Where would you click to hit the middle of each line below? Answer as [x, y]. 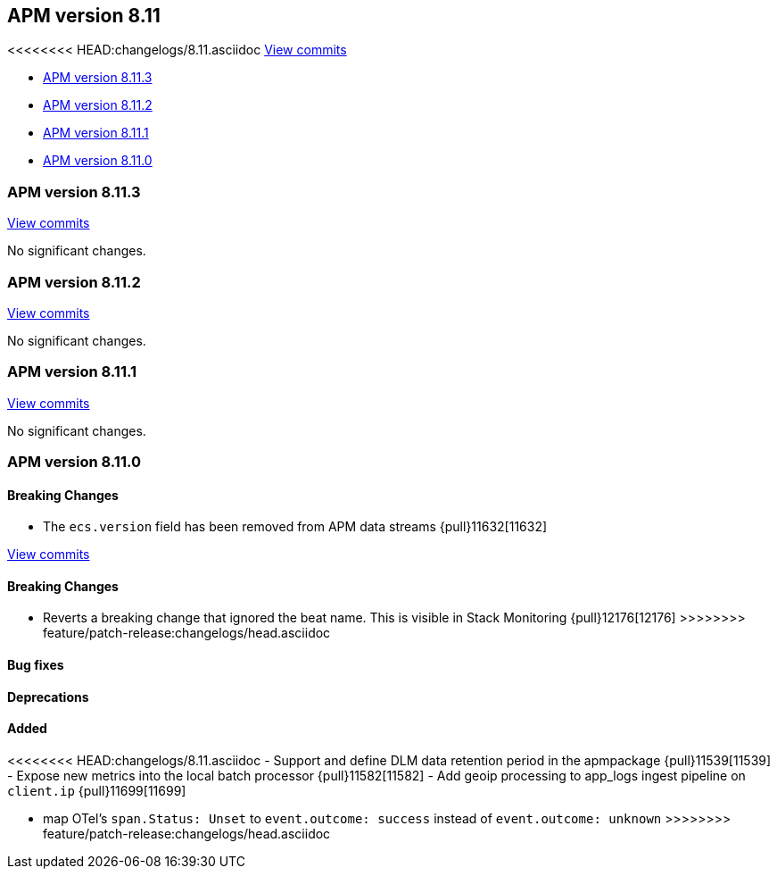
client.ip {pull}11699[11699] [97, 790]
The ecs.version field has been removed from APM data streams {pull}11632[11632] [295, 527]
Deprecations [48, 697]
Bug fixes [36, 665]
